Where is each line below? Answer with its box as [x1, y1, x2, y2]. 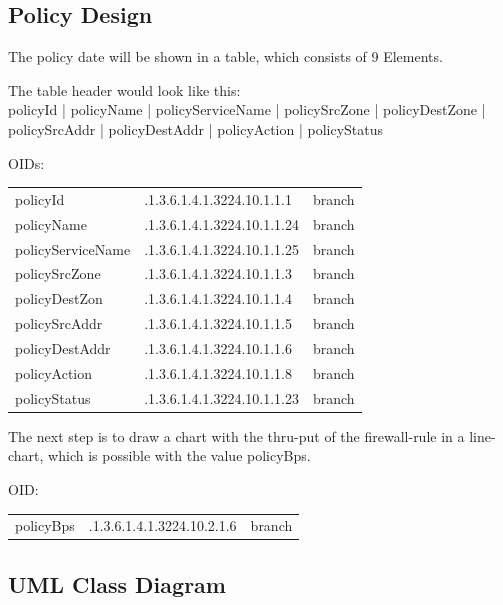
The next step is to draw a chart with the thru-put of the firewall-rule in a [8, 425, 465, 446]
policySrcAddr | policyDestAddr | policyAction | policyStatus [8, 118, 384, 139]
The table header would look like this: [8, 79, 241, 100]
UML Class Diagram [8, 568, 226, 599]
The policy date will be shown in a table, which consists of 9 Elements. [8, 46, 443, 67]
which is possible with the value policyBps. [48, 445, 311, 466]
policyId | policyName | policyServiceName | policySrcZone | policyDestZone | [8, 99, 486, 120]
